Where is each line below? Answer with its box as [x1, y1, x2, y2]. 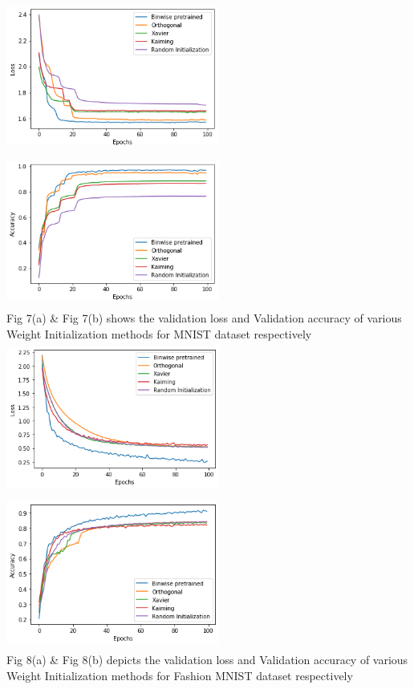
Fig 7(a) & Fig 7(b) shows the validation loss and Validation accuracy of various [6, 310, 402, 326]
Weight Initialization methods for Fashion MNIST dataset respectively [6, 667, 353, 684]
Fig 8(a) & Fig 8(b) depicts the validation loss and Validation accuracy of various [6, 651, 408, 668]
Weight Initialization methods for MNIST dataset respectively [6, 325, 312, 342]
